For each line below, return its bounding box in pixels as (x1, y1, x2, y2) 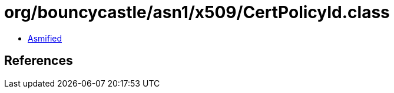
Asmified (28, 33, 62, 43)
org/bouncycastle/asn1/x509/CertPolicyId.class (4, 2, 390, 22)
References (4, 53, 73, 68)
